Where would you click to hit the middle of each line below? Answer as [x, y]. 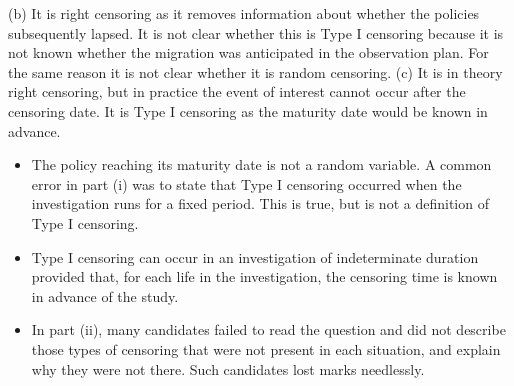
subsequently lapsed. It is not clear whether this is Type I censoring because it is [256, 32]
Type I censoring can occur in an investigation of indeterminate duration [255, 256]
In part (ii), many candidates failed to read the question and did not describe [268, 329]
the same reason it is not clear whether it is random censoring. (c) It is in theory [255, 71]
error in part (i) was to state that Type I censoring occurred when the [246, 183]
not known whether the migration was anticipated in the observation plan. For [248, 52]
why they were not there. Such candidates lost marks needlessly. [228, 368]
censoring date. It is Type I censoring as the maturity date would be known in [248, 110]
